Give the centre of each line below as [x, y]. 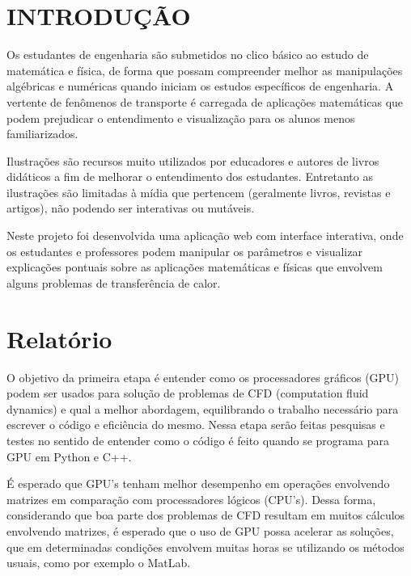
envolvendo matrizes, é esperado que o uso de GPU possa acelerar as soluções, [200, 530]
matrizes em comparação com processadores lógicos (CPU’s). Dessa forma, [191, 499]
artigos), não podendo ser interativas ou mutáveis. [131, 208]
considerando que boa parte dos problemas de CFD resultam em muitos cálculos [206, 515]
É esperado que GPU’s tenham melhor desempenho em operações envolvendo [198, 484]
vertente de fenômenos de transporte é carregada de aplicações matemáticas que [205, 101]
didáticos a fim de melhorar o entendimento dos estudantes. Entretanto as [190, 177]
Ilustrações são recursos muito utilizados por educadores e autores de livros [193, 160]
